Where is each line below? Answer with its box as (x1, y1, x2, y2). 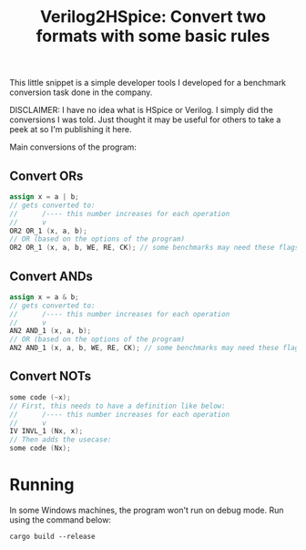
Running (9, 474, 75, 495)
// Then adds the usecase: (9, 435, 112, 444)
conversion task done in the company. (9, 87, 153, 98)
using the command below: (9, 514, 112, 525)
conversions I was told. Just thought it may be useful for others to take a (9, 114, 281, 125)
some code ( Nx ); (9, 444, 71, 453)
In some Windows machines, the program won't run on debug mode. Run (9, 504, 284, 515)
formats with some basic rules (36, 26, 270, 47)
